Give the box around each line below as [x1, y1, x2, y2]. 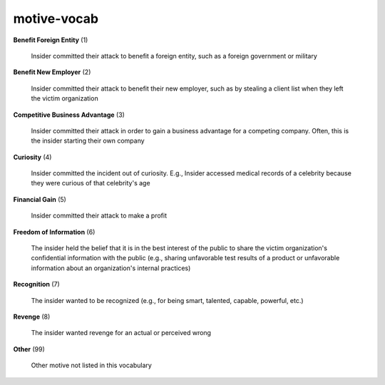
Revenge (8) [13, 312, 51, 321]
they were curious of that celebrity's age [31, 179, 150, 188]
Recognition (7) [13, 280, 60, 289]
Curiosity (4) [13, 153, 52, 161]
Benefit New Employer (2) [13, 68, 91, 76]
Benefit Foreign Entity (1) [13, 36, 88, 44]
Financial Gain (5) [13, 195, 67, 203]
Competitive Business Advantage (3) [13, 111, 125, 119]
